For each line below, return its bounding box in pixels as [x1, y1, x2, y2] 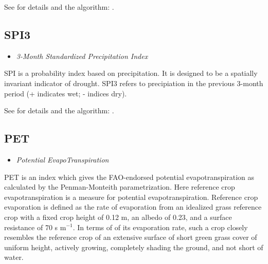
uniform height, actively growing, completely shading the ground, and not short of [4, 241, 263, 252]
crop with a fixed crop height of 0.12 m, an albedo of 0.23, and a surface [4, 211, 232, 222]
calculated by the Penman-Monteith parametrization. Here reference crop [4, 181, 235, 192]
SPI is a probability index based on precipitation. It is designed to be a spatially [4, 68, 258, 78]
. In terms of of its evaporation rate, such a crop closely [73, 221, 248, 232]
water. [4, 252, 24, 262]
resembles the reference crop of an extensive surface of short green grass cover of [4, 232, 257, 242]
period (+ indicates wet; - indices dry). [4, 88, 127, 98]
